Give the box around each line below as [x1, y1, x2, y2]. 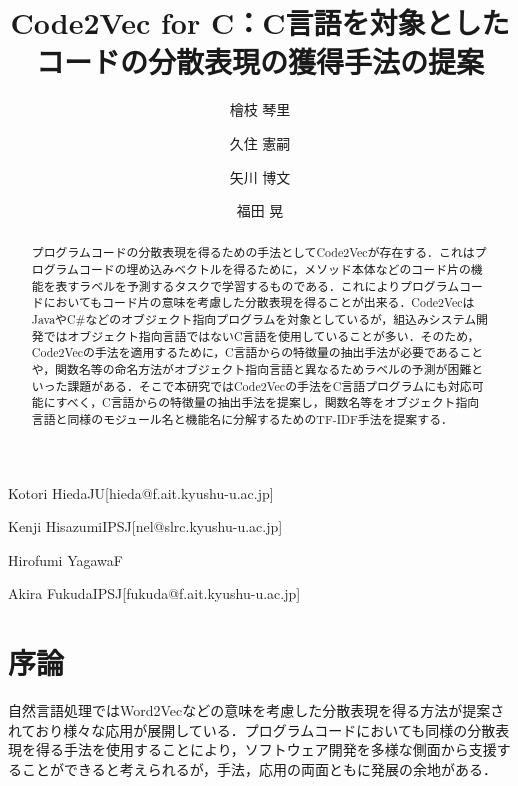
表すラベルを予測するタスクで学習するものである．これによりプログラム [55, 277, 460, 294]
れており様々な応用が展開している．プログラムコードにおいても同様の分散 [8, 719, 496, 740]
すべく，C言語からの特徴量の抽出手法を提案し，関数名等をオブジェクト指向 [55, 394, 480, 411]
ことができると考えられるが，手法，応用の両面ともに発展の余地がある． [21, 758, 497, 779]
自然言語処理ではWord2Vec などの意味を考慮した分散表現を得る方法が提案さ [8, 700, 505, 721]
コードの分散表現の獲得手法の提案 [35, 41, 484, 82]
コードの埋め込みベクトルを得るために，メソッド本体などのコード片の [79, 261, 471, 278]
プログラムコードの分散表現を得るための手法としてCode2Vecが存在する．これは [31, 244, 475, 261]
